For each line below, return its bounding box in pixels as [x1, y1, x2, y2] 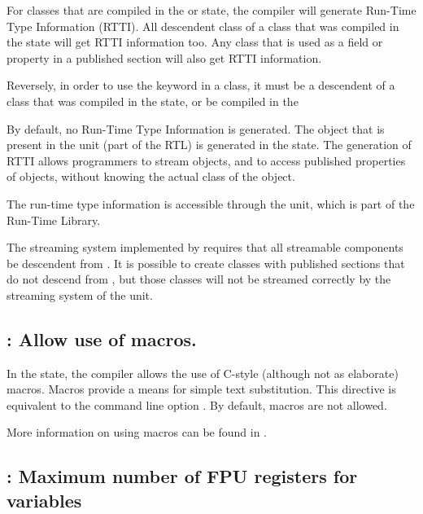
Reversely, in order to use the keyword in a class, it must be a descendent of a [7, 77, 395, 94]
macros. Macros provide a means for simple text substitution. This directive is [7, 380, 396, 398]
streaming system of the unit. [7, 286, 153, 303]
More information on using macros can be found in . [7, 424, 267, 441]
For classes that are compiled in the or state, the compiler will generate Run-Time [7, 2, 416, 18]
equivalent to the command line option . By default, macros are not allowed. [7, 396, 387, 413]
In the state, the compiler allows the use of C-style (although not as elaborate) [7, 364, 399, 381]
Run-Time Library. [7, 211, 101, 228]
